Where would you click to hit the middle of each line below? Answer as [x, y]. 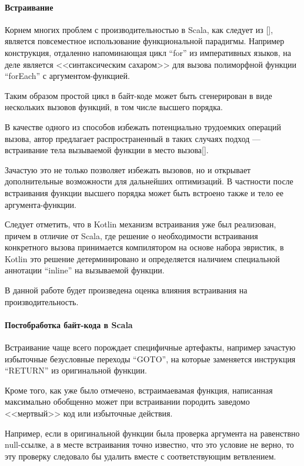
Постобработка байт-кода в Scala [69, 324]
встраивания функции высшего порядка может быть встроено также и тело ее [144, 192]
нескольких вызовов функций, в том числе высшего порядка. [114, 107]
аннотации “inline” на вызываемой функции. [85, 270]
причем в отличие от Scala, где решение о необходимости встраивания [131, 235]
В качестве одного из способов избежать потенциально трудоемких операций [143, 126]
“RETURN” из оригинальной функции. [76, 370]
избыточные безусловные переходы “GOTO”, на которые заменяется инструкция [150, 358]
